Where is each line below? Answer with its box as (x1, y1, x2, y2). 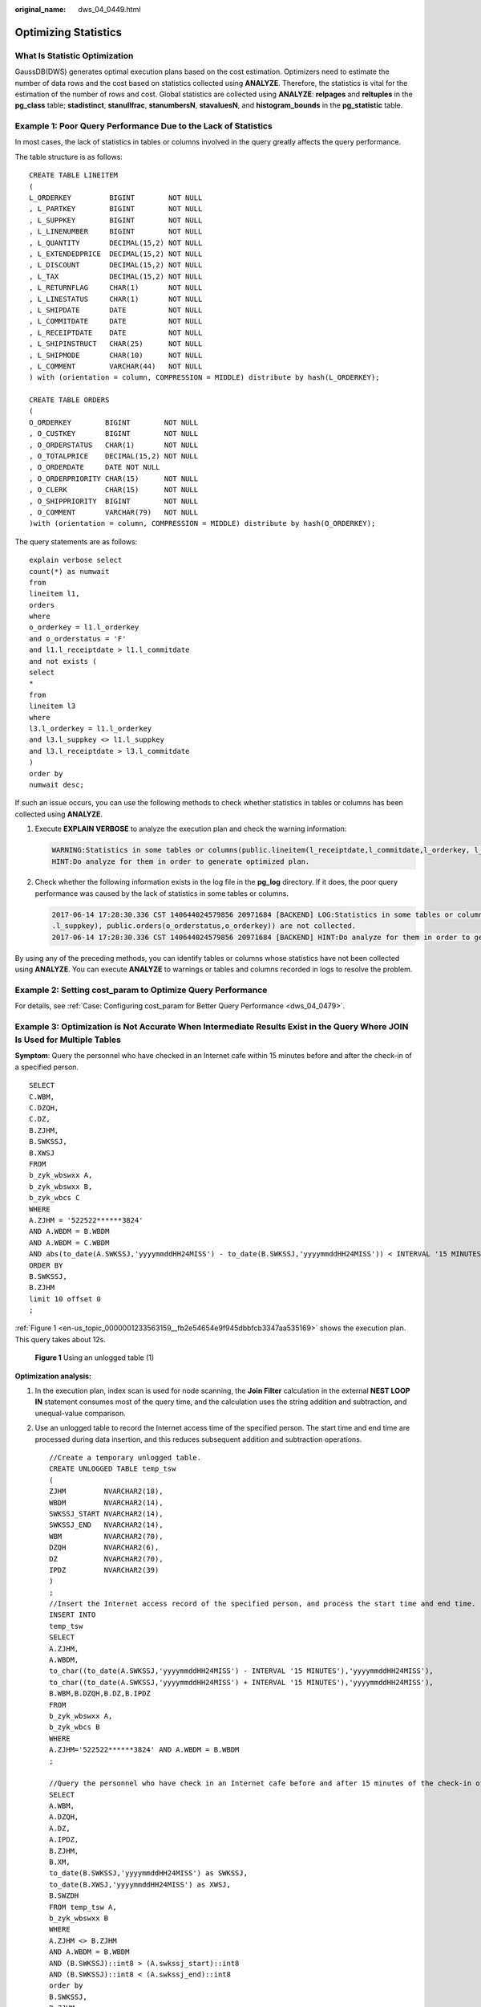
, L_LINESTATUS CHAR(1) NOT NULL (29, 294, 203, 303)
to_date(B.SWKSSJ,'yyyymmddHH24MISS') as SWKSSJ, (49, 1869, 249, 1878)
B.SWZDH (49, 1891, 79, 1900)
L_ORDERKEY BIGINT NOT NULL (29, 193, 203, 202)
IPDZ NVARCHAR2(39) (49, 1565, 160, 1574)
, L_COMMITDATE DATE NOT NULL (29, 317, 203, 326)
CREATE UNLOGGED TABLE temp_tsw (49, 1464, 176, 1473)
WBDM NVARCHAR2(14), (49, 1498, 164, 1507)
